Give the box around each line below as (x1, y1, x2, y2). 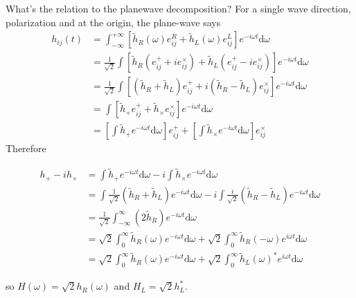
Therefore (6, 141, 46, 156)
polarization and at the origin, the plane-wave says (6, 15, 221, 29)
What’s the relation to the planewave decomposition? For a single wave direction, (6, 1, 351, 15)
